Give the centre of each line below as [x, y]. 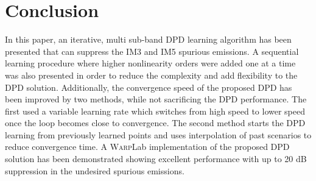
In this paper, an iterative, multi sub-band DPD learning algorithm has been [148, 39]
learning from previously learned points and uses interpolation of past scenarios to [158, 134]
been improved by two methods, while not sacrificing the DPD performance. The [156, 99]
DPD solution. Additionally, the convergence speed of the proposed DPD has [149, 87]
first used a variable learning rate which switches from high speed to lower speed [155, 111]
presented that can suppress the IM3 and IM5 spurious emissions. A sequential [152, 51]
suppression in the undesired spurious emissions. [95, 170]
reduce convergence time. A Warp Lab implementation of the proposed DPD [147, 147]
